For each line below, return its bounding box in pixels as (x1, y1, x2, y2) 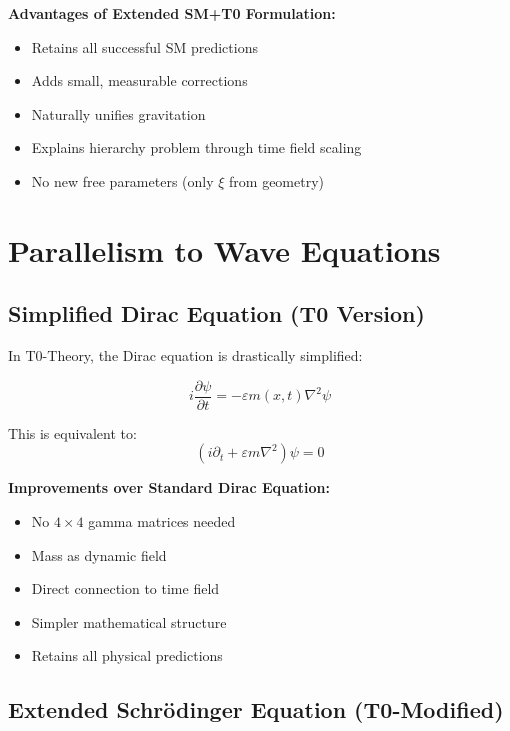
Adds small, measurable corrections (31, 70, 248, 91)
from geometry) (229, 170, 325, 191)
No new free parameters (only (31, 170, 214, 191)
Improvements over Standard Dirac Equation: (8, 477, 330, 498)
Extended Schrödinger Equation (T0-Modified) (8, 694, 504, 725)
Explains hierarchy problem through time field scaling (31, 137, 362, 158)
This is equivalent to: (8, 422, 137, 443)
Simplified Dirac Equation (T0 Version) (8, 298, 425, 329)
